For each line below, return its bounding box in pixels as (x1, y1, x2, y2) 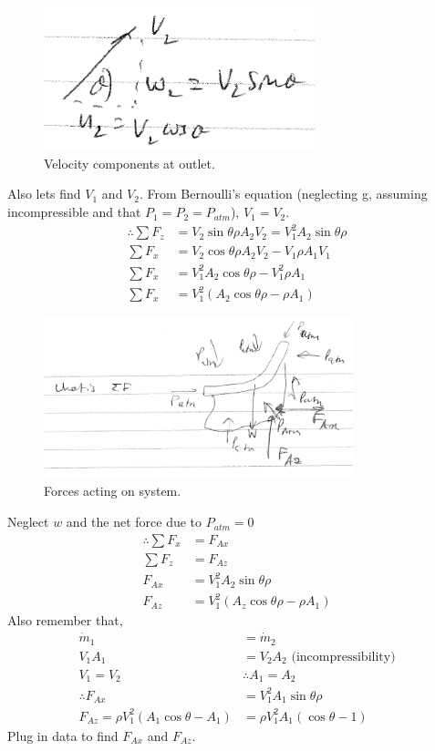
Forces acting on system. (44, 481, 181, 500)
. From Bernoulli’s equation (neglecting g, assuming (139, 184, 428, 203)
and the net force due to (66, 512, 202, 531)
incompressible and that (7, 202, 141, 221)
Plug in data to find (7, 725, 119, 745)
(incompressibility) (291, 650, 396, 664)
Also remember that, (7, 611, 123, 630)
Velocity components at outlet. (44, 153, 215, 172)
